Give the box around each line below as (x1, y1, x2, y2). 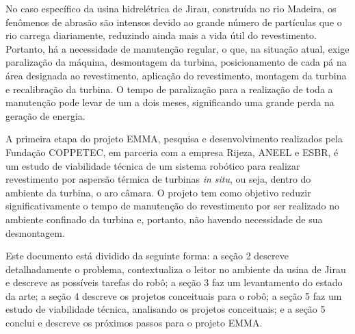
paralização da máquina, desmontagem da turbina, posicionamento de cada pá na (5, 55, 347, 69)
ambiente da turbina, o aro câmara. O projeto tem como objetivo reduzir (5, 185, 311, 199)
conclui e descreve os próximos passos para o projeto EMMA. (5, 316, 263, 330)
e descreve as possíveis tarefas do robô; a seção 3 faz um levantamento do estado (5, 275, 343, 290)
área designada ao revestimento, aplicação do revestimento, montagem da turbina (5, 68, 347, 82)
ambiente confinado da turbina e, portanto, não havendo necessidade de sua (5, 211, 323, 226)
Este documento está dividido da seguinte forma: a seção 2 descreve (5, 248, 289, 263)
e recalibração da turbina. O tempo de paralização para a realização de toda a (5, 81, 333, 96)
